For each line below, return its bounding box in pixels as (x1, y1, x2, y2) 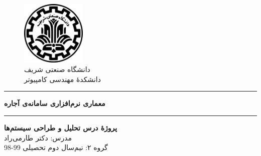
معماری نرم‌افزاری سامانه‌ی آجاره (4, 98, 105, 108)
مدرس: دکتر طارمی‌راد (4, 132, 72, 142)
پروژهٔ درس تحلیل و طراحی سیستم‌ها (4, 122, 117, 132)
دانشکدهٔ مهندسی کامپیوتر (24, 73, 101, 84)
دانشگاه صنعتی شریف (24, 64, 90, 74)
